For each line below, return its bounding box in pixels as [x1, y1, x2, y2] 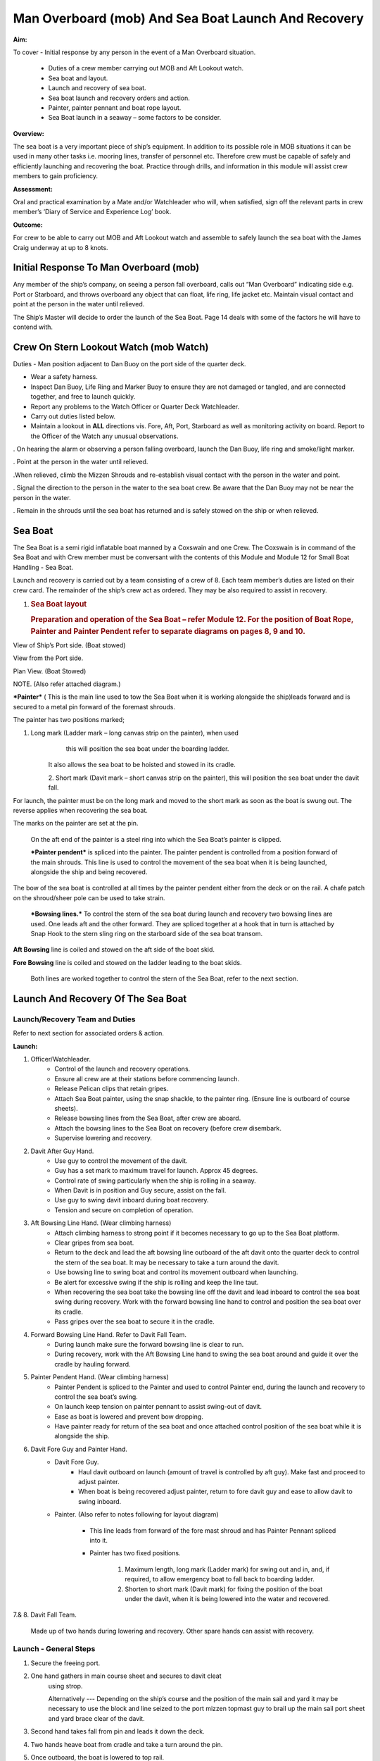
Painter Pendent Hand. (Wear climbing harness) [30, 1373, 169, 1381]
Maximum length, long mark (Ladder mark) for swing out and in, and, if [125, 1564, 330, 1574]
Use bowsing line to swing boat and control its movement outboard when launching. [54, 1268, 298, 1276]
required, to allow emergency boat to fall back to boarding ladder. [125, 1575, 315, 1583]
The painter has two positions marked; [13, 716, 125, 724]
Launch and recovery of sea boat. [48, 84, 147, 92]
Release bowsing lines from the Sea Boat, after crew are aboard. [54, 1114, 241, 1123]
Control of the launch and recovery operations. [54, 1064, 191, 1074]
